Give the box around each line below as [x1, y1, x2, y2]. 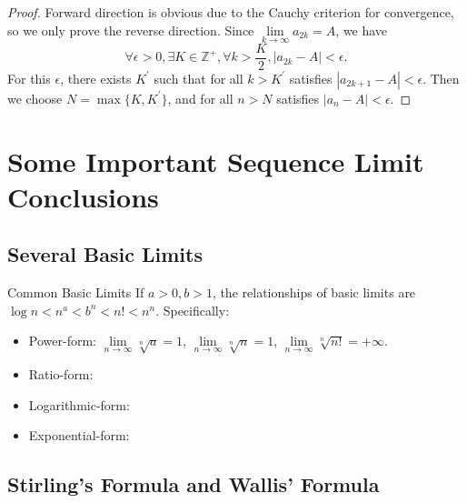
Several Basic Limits [7, 240, 203, 268]
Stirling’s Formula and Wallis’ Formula [7, 470, 380, 498]
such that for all [154, 68, 243, 87]
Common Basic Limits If [7, 283, 144, 302]
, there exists [60, 68, 132, 87]
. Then [422, 68, 460, 87]
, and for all [167, 88, 233, 107]
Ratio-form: [28, 365, 94, 384]
